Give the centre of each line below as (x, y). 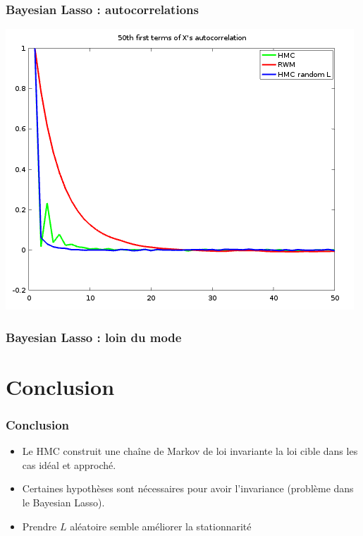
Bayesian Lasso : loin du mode (94, 337)
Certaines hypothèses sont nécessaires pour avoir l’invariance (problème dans (188, 488)
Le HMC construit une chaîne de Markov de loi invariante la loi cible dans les (190, 451)
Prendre (39, 526)
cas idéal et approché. (69, 464)
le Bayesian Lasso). (63, 502)
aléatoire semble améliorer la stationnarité (161, 526)
